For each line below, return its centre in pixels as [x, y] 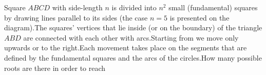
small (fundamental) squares [213, 7]
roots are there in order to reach [55, 68]
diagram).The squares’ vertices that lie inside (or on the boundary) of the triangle [133, 27]
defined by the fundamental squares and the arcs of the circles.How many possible [133, 57]
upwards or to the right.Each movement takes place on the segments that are [126, 48]
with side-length [77, 7]
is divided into [134, 7]
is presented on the [199, 17]
